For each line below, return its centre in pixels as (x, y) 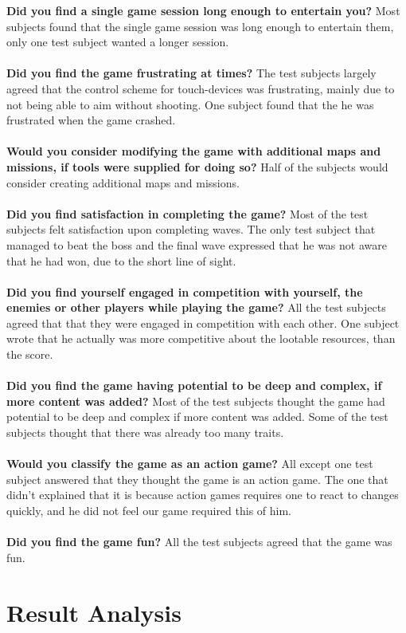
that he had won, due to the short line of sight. (121, 260)
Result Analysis (94, 612)
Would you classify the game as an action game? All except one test (190, 464)
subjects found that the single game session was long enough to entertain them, (200, 26)
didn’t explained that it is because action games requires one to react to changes (203, 495)
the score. (30, 354)
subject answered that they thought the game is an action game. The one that (197, 479)
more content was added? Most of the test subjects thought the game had (196, 401)
